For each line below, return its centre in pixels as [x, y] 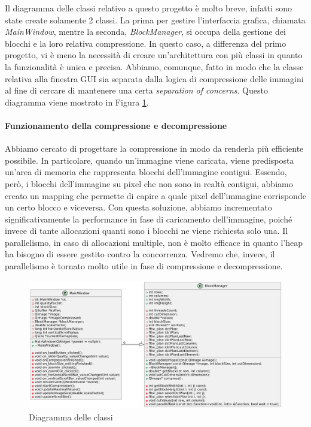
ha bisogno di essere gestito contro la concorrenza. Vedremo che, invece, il [140, 254]
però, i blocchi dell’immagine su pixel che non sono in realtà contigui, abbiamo [149, 183]
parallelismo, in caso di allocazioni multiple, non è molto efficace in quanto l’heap [154, 242]
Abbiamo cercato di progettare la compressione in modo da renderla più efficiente [154, 148]
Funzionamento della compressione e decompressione [116, 125]
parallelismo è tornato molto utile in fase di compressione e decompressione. [144, 266]
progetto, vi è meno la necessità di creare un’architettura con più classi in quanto [154, 55]
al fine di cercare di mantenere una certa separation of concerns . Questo [136, 90]
